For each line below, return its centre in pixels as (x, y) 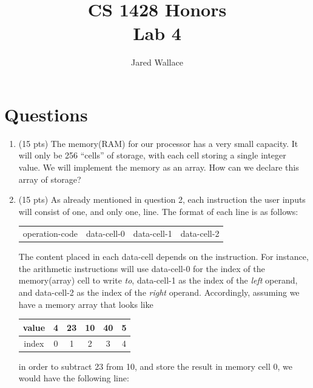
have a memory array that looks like (86, 304)
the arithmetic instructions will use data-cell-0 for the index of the (142, 268)
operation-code (50, 233)
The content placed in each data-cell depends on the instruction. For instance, (163, 257)
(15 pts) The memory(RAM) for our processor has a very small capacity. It (158, 143)
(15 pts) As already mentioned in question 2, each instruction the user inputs (162, 199)
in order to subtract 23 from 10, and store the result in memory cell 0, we (155, 366)
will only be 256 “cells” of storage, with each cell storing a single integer (152, 155)
